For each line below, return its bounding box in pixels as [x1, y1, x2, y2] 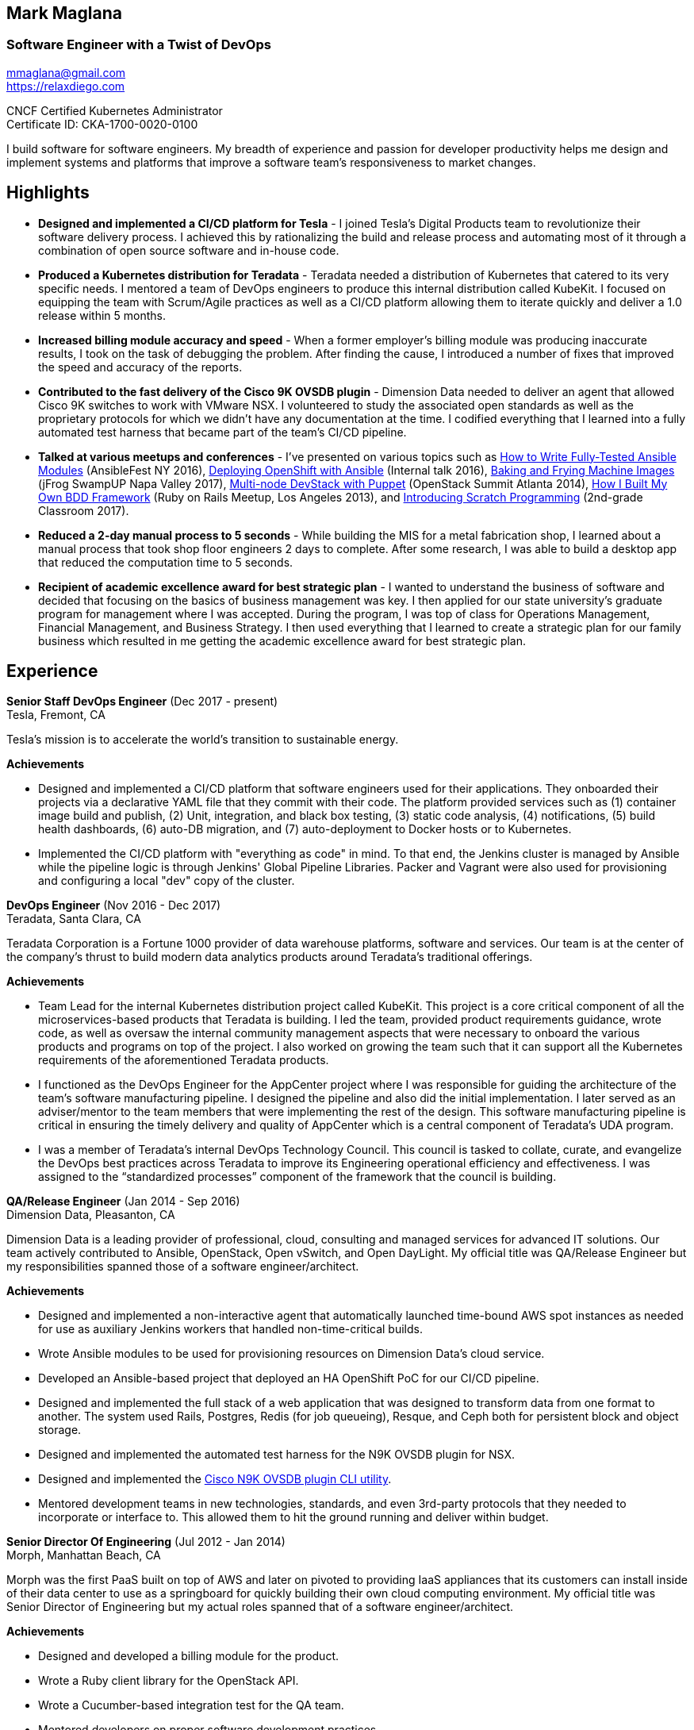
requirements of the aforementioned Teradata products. [38, 1053, 329, 1067]
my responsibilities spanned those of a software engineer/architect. [6, 1259, 359, 1274]
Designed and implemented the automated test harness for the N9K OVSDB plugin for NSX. [38, 1447, 516, 1462]
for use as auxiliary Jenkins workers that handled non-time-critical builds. [38, 1322, 423, 1336]
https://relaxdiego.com [6, 79, 125, 93]
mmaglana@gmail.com [6, 65, 126, 79]
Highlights [6, 183, 90, 203]
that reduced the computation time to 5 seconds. [38, 555, 293, 569]
